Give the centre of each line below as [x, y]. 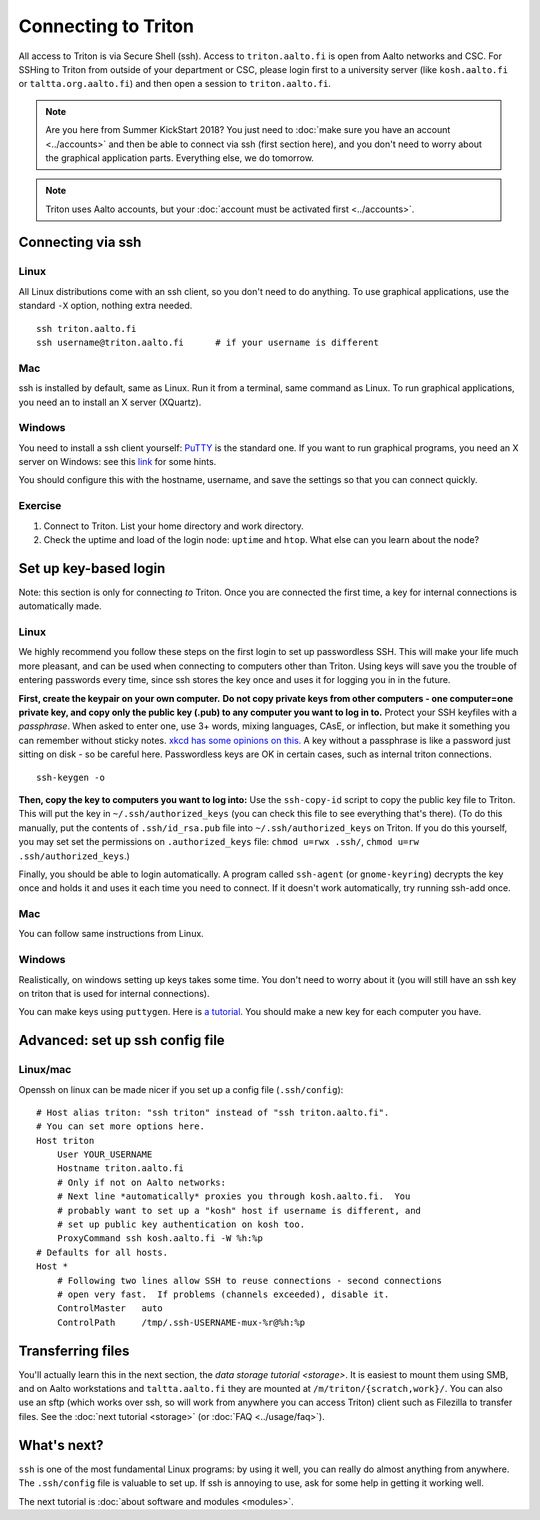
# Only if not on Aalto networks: [141, 1182]
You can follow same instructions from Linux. [111, 934]
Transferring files [74, 1350]
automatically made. [60, 606]
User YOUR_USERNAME [104, 1154]
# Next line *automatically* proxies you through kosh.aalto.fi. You [233, 1196]
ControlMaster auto [110, 1308]
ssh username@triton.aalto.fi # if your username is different [207, 342]
